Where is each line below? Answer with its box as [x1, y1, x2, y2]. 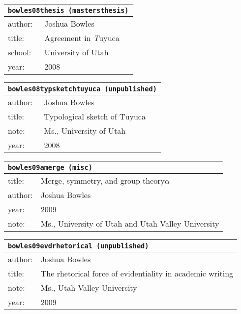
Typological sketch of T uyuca [44, 111, 146, 122]
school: [8, 46, 31, 58]
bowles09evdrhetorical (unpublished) [8, 242, 149, 250]
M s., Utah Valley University [40, 282, 137, 293]
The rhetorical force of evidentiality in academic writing [40, 268, 234, 279]
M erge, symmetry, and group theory [40, 175, 165, 186]
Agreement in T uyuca [44, 32, 120, 43]
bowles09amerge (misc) [8, 163, 92, 171]
